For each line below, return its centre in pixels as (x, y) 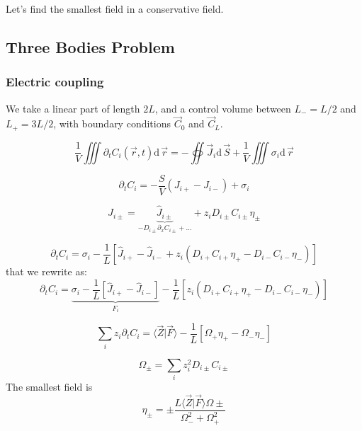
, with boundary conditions (112, 123)
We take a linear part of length (73, 108)
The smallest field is (49, 386)
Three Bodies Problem (90, 46)
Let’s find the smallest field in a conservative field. (115, 8)
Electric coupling (55, 82)
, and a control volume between (223, 108)
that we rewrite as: (46, 271)
